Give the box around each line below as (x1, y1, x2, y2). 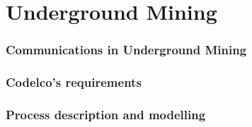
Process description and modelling (6, 105, 206, 123)
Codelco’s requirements (6, 73, 142, 91)
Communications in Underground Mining (6, 41, 247, 59)
